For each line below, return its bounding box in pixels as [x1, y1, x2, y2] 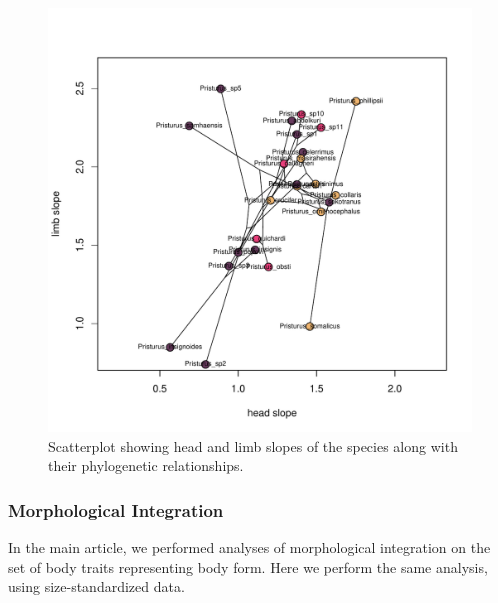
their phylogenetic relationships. [48, 455, 244, 476]
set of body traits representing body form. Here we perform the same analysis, [8, 556, 488, 577]
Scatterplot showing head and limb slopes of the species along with [48, 435, 458, 456]
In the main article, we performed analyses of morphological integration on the [8, 537, 491, 557]
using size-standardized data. [8, 576, 185, 597]
